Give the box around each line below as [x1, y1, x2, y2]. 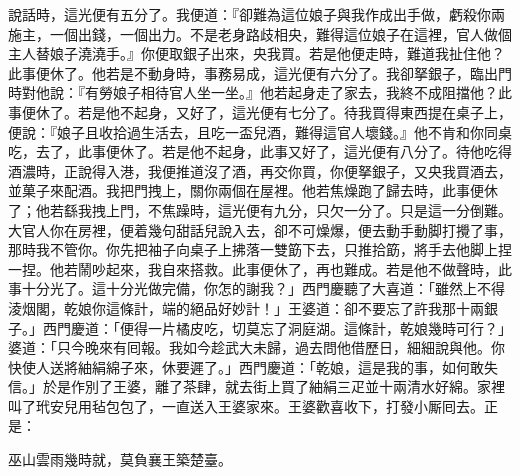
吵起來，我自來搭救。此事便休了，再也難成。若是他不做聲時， [91, 258, 498, 279]
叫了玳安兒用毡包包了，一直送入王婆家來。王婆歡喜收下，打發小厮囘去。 [8, 395, 484, 416]
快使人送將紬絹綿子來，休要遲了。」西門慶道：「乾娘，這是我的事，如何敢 [8, 356, 484, 377]
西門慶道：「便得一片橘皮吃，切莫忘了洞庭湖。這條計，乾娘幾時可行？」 [42, 317, 512, 338]
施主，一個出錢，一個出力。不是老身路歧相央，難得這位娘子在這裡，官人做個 [8, 23, 512, 44]
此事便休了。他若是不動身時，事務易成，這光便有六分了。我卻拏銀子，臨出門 [8, 62, 512, 83]
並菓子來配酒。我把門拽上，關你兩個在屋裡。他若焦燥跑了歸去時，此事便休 [8, 180, 498, 201]
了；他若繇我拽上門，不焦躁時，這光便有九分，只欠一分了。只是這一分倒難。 [8, 199, 512, 220]
